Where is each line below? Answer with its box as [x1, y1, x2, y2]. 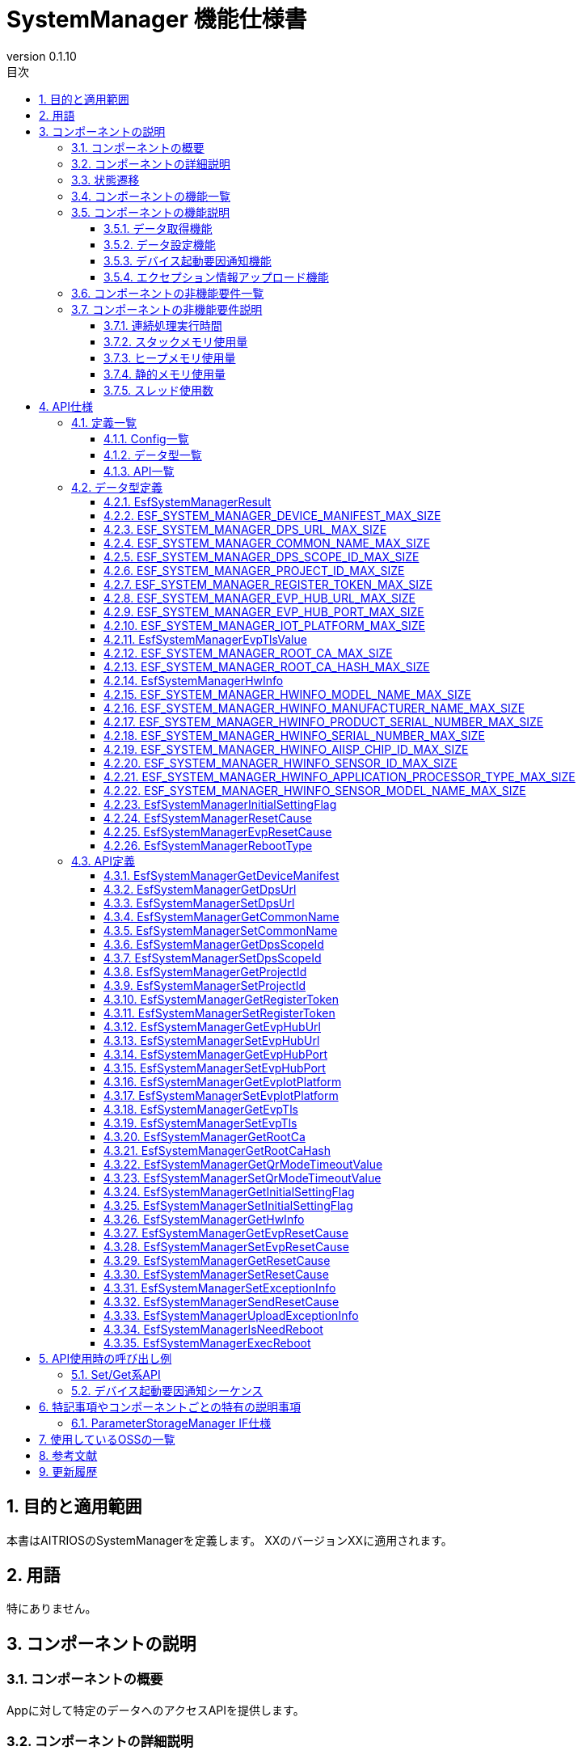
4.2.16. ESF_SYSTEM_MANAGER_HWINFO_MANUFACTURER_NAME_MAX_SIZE [103, 700, 525, 715]
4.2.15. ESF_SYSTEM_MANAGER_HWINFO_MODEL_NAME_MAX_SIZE [103, 687, 471, 701]
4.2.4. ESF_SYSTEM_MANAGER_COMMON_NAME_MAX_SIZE [103, 535, 431, 550]
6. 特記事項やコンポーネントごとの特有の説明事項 [39, 1399, 302, 1414]
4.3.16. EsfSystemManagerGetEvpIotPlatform [103, 1074, 342, 1089]
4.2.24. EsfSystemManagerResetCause [103, 810, 313, 825]
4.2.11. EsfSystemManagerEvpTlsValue [103, 632, 307, 646]
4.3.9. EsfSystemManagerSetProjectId [103, 978, 306, 992]
